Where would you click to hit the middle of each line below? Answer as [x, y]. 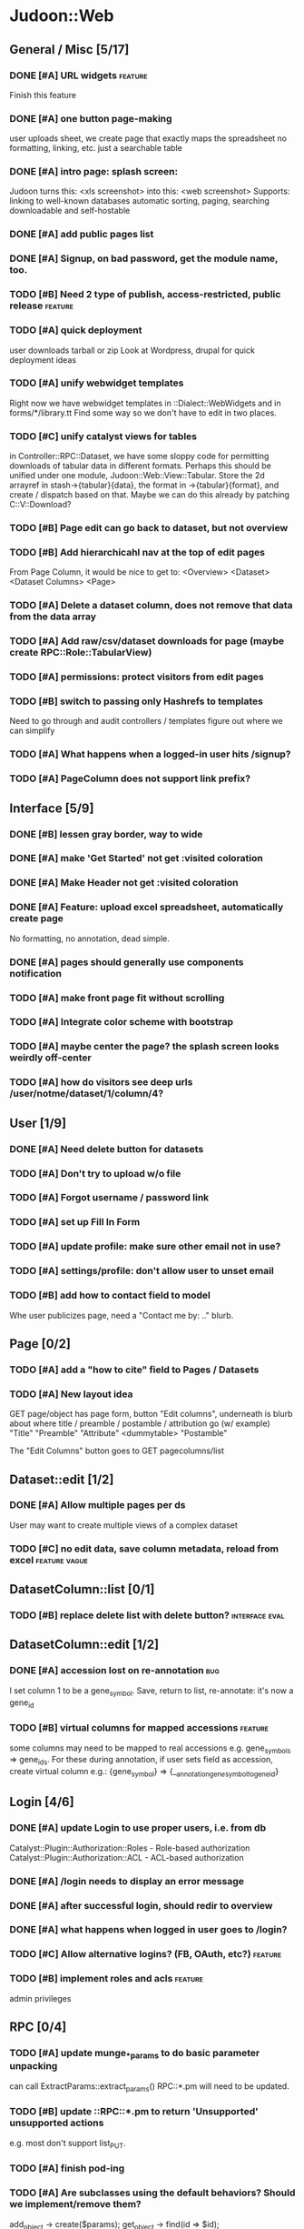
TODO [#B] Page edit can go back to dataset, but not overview [149, 528]
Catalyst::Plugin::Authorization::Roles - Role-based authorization [130, 1848]
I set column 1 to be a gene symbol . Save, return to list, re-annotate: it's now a [152, 1691]
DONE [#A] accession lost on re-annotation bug [114, 1671]
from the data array [53, 617]
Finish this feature [43, 95]
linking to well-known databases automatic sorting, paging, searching [140, 201]
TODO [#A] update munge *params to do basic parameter [135, 2054]
